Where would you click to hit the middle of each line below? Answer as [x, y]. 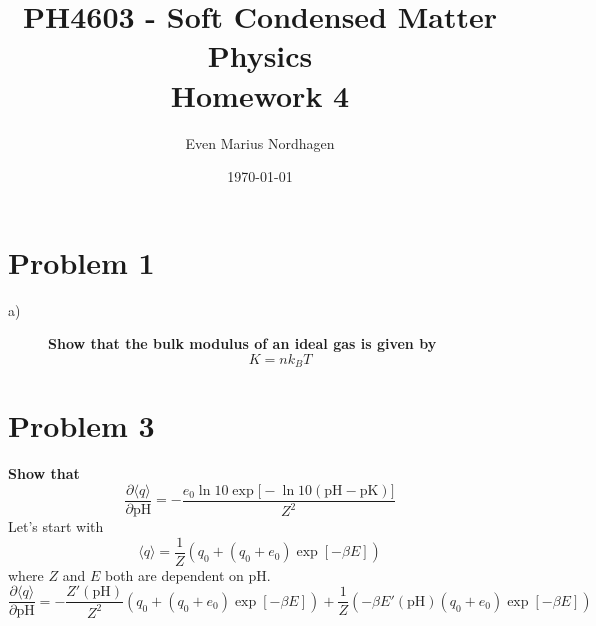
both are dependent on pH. [187, 574]
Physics [260, 55]
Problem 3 [81, 425]
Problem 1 [81, 261]
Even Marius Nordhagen [260, 142]
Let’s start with [56, 526]
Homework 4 [260, 94]
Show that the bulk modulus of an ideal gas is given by [242, 343]
